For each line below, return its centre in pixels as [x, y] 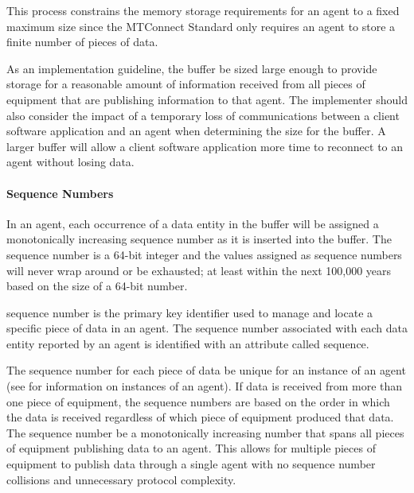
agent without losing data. [70, 162]
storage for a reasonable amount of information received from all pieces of [186, 84]
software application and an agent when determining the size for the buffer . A [196, 131]
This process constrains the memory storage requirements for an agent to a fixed [203, 10]
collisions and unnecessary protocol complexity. [121, 479]
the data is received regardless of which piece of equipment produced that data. [200, 417]
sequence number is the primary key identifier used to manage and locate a [190, 312]
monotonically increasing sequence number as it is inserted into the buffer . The [199, 239]
